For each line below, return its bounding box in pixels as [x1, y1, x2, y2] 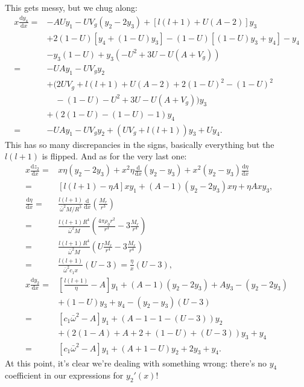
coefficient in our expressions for [5, 369, 124, 382]
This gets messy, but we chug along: [5, 1, 138, 13]
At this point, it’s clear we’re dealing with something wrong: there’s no [5, 356, 267, 369]
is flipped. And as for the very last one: [42, 150, 187, 162]
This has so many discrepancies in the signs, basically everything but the [5, 138, 274, 150]
